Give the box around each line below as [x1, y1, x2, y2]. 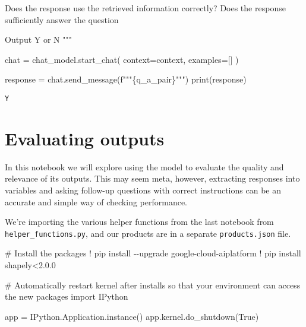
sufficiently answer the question [5, 13, 119, 26]
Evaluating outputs [5, 126, 165, 150]
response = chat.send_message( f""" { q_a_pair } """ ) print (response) [5, 73, 247, 85]
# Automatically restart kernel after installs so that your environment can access [5, 278, 301, 291]
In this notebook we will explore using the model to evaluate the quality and [5, 160, 284, 173]
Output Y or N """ [5, 33, 72, 46]
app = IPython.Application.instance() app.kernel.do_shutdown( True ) [5, 310, 259, 322]
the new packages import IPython [5, 290, 128, 303]
